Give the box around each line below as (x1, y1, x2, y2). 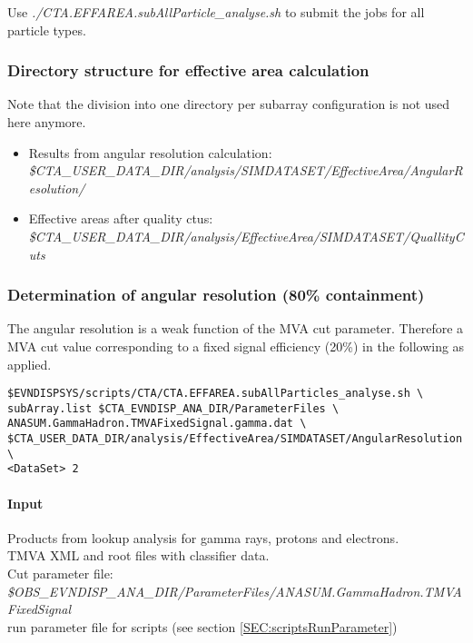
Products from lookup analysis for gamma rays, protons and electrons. (7, 528, 399, 547)
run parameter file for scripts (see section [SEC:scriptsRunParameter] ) (7, 617, 398, 636)
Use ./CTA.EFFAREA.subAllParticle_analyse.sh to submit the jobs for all (7, 3, 425, 21)
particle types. (7, 20, 86, 39)
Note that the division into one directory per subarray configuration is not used (7, 94, 450, 114)
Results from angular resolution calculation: (28, 143, 272, 162)
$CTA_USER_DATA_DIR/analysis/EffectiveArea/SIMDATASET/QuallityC (28, 226, 464, 245)
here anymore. (7, 113, 86, 131)
